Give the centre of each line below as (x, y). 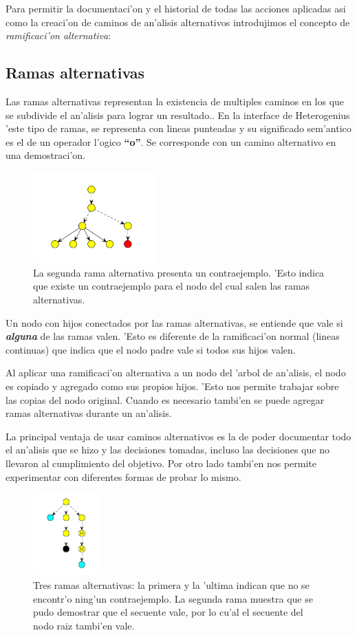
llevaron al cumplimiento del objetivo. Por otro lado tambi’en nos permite (161, 463)
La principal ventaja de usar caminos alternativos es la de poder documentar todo (178, 436)
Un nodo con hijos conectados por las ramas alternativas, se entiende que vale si (174, 322)
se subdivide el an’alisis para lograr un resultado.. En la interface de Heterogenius (178, 115)
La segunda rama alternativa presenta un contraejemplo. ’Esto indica (179, 272)
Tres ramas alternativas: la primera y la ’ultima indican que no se (171, 584)
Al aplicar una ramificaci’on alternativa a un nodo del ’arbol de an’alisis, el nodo (176, 373)
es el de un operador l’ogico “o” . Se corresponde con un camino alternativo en (171, 141)
